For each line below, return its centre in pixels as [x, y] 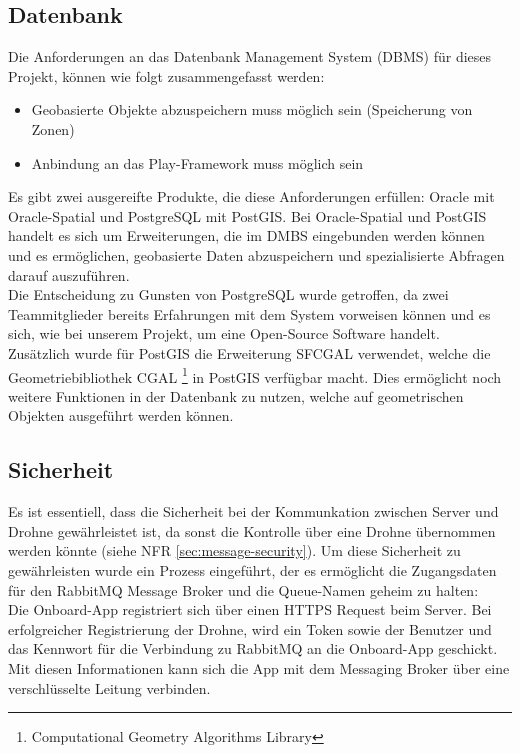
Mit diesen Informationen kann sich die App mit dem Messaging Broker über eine [259, 667]
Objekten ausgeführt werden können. [121, 415]
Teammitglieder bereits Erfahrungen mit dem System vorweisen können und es [249, 313]
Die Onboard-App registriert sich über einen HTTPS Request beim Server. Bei [250, 609]
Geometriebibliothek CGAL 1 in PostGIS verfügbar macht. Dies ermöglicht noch [255, 375]
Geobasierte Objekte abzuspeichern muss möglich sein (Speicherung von [252, 109]
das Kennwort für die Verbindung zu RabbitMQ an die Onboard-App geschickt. [253, 648]
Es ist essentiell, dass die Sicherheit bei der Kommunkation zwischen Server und [253, 511]
